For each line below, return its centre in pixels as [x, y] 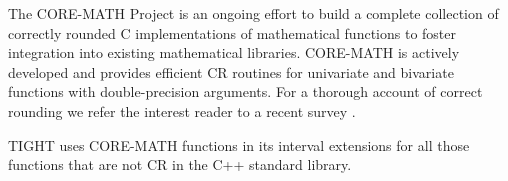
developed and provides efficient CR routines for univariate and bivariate [231, 71]
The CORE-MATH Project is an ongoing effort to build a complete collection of [253, 13]
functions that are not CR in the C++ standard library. [180, 164]
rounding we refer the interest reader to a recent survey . [182, 110]
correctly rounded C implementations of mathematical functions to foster [232, 32]
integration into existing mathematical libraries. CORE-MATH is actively [234, 52]
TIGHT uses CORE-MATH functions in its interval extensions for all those [239, 144]
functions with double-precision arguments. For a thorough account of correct [245, 91]
